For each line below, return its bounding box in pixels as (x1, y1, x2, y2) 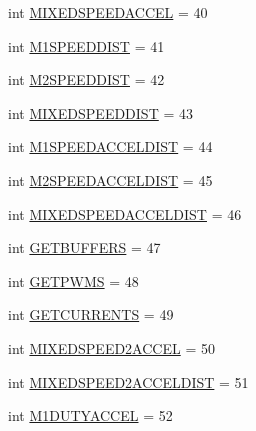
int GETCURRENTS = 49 (8, 304, 174, 325)
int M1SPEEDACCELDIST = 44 (8, 136, 213, 157)
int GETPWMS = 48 (8, 270, 139, 291)
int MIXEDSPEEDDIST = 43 (8, 102, 193, 123)
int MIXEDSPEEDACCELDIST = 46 (8, 203, 242, 224)
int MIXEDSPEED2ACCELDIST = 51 (8, 371, 249, 392)
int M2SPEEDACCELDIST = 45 (8, 169, 213, 190)
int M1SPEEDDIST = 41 (8, 35, 165, 56)
